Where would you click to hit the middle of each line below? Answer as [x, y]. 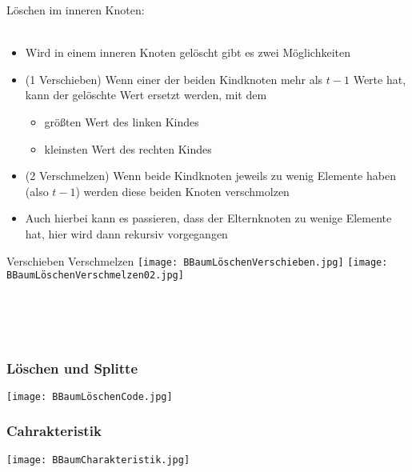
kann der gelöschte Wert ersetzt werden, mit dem [146, 95]
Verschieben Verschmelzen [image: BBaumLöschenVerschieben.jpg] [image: [197, 260]
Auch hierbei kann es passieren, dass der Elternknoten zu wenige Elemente [208, 218]
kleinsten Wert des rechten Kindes [128, 148]
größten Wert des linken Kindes [122, 121]
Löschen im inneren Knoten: [76, 10]
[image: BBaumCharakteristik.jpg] [98, 460]
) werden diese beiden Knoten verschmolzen [182, 191]
